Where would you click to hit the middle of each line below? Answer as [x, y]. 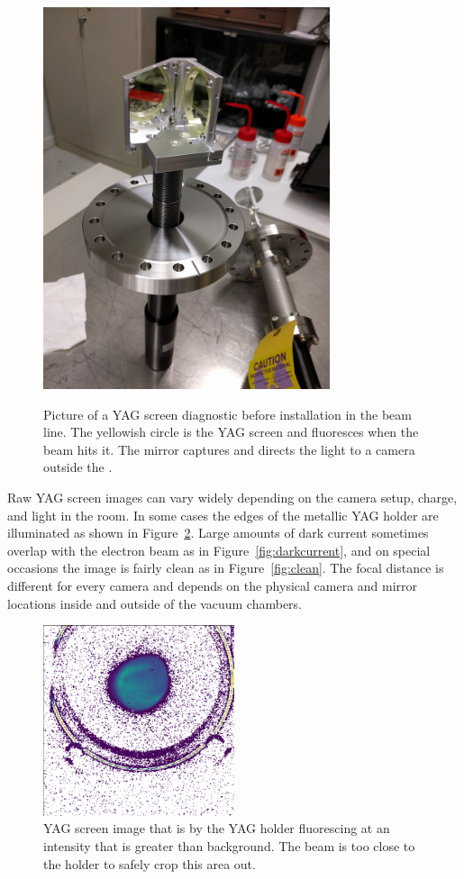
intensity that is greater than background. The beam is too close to [229, 845]
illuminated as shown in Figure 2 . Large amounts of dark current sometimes [218, 533]
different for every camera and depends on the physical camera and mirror [213, 585]
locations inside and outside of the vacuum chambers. [155, 603]
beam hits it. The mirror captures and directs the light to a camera [229, 449]
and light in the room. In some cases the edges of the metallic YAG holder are [223, 515]
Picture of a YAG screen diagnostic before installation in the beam [227, 414]
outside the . [78, 467]
